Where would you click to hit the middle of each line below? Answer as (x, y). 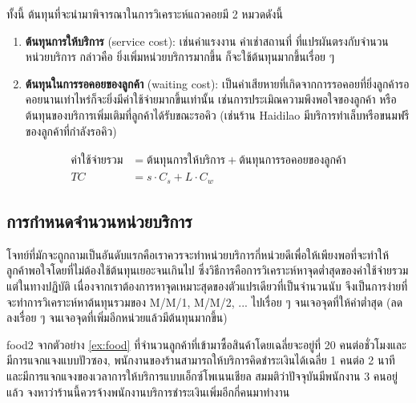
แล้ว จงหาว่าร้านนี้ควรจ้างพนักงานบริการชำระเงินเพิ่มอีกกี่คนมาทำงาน (148, 391)
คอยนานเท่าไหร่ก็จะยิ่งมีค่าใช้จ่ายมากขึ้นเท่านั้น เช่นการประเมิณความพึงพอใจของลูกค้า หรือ (211, 99)
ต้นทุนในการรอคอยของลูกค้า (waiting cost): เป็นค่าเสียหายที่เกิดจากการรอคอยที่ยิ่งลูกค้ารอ (217, 83)
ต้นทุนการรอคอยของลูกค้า (293, 161)
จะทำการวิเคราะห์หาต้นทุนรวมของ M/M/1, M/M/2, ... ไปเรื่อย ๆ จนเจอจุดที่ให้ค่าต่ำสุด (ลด (205, 301)
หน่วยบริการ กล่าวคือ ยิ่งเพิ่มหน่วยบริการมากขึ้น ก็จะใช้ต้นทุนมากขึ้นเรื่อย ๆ (180, 57)
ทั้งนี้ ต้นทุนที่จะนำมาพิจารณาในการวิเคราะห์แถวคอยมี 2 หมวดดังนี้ (145, 14)
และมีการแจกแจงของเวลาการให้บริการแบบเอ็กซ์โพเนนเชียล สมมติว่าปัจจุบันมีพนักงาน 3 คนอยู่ (202, 376)
